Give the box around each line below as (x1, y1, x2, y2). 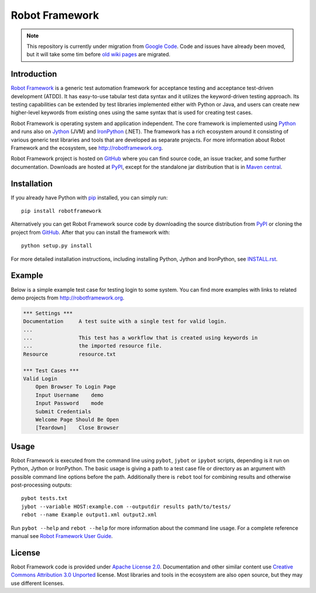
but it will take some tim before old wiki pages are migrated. (26, 51, 171, 58)
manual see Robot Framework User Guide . (11, 532, 114, 539)
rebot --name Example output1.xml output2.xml (21, 512, 157, 518)
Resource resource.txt (23, 351, 116, 357)
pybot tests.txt (21, 495, 68, 502)
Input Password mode (35, 400, 104, 406)
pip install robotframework (21, 208, 102, 215)
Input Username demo (35, 392, 104, 398)
